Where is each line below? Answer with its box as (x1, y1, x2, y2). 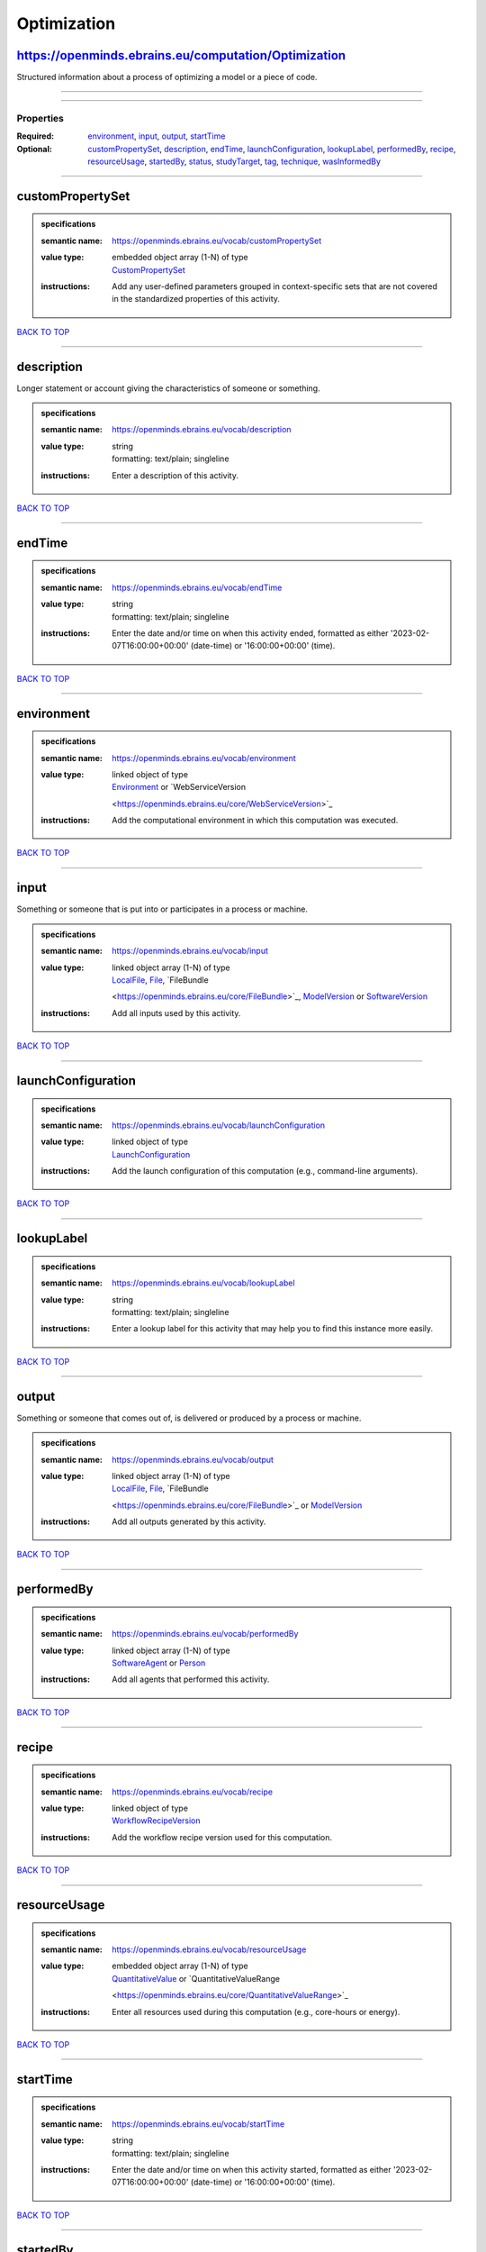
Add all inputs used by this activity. (112, 1007, 241, 1018)
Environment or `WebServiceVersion (112, 782, 247, 793)
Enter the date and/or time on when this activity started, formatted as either (112, 2164, 391, 2175)
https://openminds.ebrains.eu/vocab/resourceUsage (112, 1944, 307, 1955)
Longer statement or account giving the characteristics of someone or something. (16, 383, 320, 394)
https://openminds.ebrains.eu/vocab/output (112, 1454, 274, 1465)
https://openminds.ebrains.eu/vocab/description (112, 424, 292, 435)
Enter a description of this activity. (112, 469, 238, 481)
